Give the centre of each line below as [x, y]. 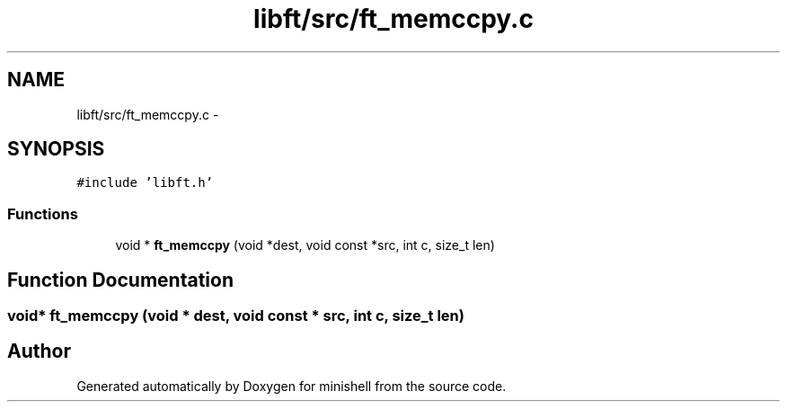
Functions [43, 213]
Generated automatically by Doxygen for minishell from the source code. [292, 386]
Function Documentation [120, 280]
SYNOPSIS [56, 149]
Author [39, 351]
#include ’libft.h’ [145, 183]
